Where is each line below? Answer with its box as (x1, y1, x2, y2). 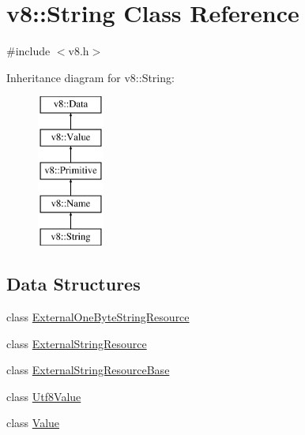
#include (6, 43, 51, 59)
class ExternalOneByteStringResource (6, 309, 190, 325)
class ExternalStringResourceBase (6, 362, 170, 378)
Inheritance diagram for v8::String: (6, 69, 175, 85)
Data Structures (6, 272, 141, 296)
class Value (6, 414, 60, 431)
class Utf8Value (6, 388, 81, 404)
